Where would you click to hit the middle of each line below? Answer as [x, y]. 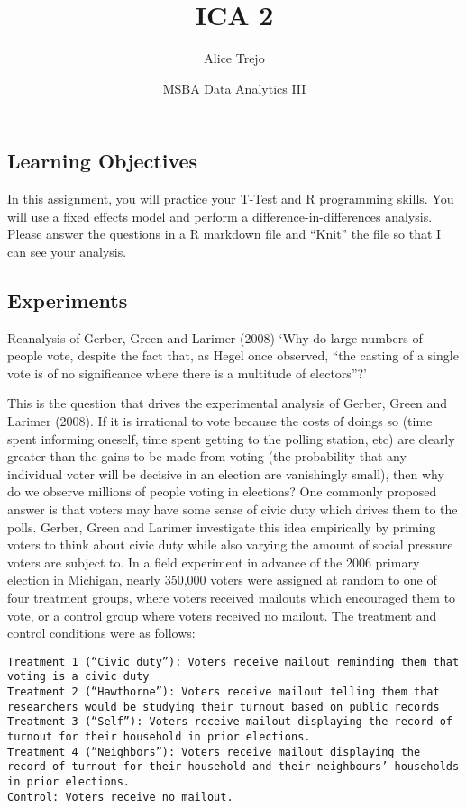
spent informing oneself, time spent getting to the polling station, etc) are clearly [231, 438]
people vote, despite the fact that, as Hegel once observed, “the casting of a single [233, 355]
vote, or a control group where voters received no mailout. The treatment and [222, 615]
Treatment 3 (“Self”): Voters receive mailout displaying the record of [230, 722]
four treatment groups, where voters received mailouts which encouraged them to [232, 598]
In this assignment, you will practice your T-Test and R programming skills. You [231, 199]
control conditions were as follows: [101, 633]
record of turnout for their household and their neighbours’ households [233, 767]
